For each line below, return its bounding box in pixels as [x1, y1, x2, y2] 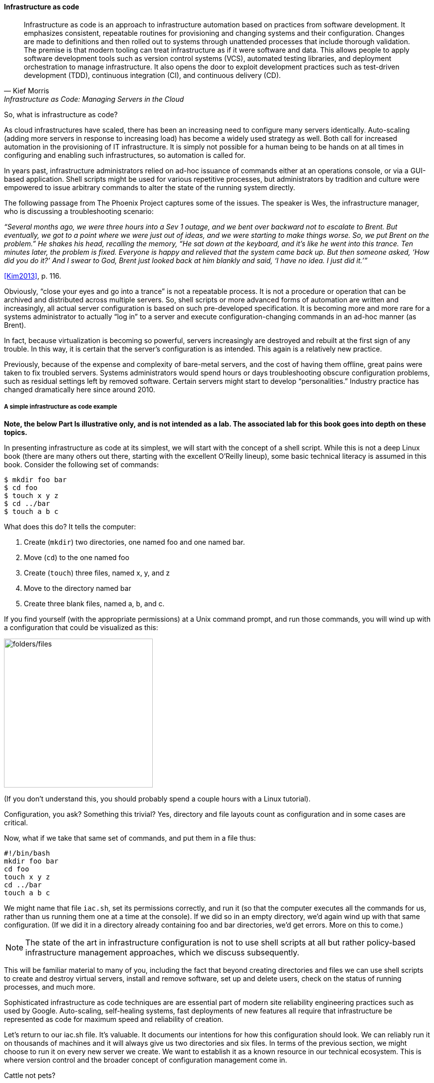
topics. [4, 428, 27, 437]
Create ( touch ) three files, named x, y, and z [24, 569, 170, 578]
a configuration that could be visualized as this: [4, 623, 158, 632]
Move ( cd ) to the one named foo [24, 553, 129, 562]
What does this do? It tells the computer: [4, 522, 136, 531]
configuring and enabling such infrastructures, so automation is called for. [4, 150, 246, 159]
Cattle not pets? [4, 1071, 56, 1080]
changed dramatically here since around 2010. [4, 385, 155, 394]
